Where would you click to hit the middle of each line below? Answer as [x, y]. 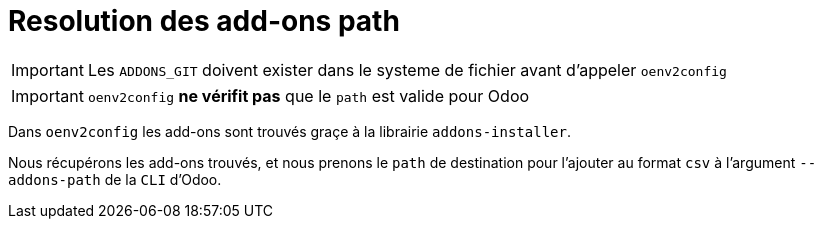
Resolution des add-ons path [204, 21]
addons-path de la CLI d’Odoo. [115, 179]
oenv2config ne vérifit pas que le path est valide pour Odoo [308, 95]
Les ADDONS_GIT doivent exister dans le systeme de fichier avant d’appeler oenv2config [407, 69]
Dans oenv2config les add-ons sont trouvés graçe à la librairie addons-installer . [289, 131]
